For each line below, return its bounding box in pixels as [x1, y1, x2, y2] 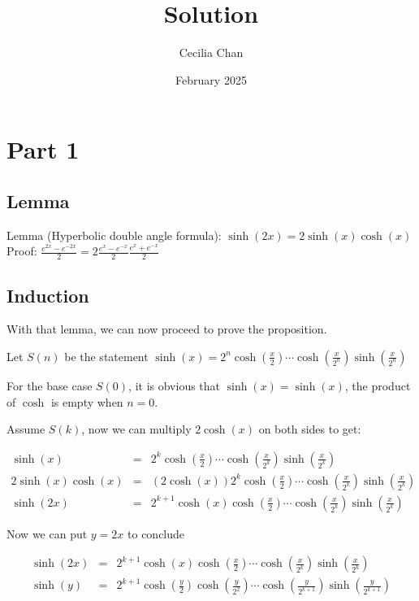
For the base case [6, 377, 93, 394]
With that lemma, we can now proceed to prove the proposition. [6, 320, 327, 338]
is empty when [50, 393, 123, 410]
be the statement [64, 347, 149, 364]
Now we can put [6, 525, 88, 542]
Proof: [6, 242, 37, 259]
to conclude [127, 525, 185, 542]
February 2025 [175, 71, 247, 88]
